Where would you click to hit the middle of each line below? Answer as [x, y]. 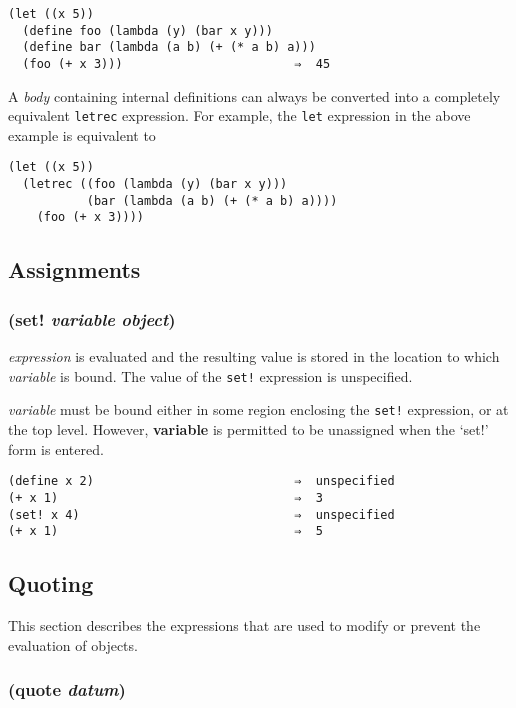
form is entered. [56, 448]
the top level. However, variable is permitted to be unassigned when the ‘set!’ [248, 429]
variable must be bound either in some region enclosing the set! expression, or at [258, 409]
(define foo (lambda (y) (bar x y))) [147, 30]
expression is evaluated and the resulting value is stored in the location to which [254, 356]
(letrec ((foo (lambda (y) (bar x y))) [155, 184]
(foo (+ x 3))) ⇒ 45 [176, 63]
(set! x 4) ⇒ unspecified [201, 514]
